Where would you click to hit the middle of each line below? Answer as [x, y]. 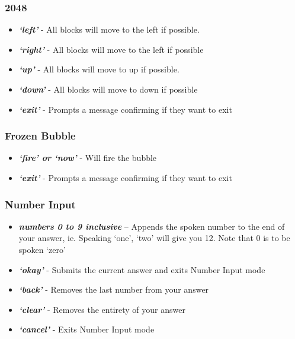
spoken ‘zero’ [42, 249]
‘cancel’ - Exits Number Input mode [86, 329]
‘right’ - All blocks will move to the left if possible [111, 49]
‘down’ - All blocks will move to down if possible [108, 89]
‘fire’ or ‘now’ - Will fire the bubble [88, 158]
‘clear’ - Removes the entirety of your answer [102, 309]
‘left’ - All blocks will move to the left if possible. [109, 29]
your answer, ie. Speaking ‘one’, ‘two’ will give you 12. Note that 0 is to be [154, 238]
